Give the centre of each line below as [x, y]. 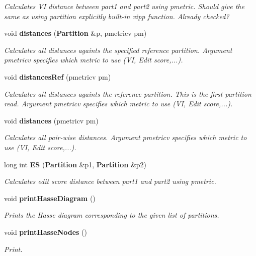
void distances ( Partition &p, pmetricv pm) [75, 33]
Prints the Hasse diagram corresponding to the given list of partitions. [112, 215]
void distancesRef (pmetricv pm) [58, 76]
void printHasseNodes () [46, 232]
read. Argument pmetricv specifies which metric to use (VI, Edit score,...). [118, 104]
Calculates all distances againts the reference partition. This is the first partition [128, 93]
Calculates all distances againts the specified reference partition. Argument [118, 50]
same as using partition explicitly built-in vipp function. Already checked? [117, 16]
